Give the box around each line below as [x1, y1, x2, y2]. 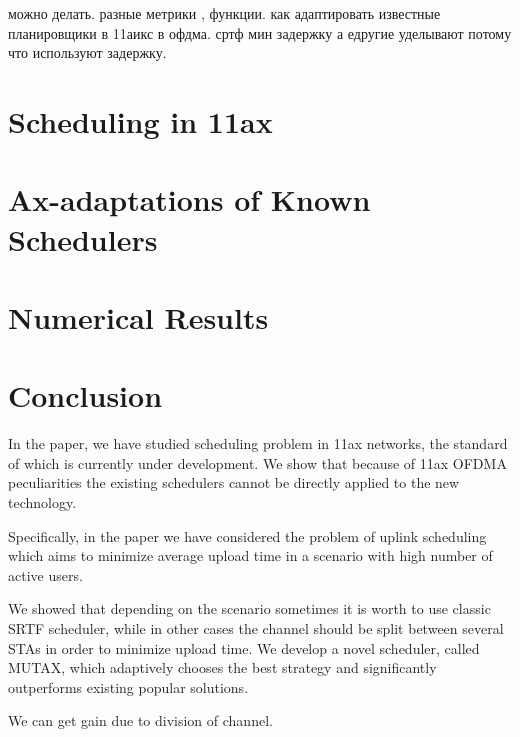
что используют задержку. [8, 42, 167, 63]
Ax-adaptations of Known [8, 179, 371, 220]
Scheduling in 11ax [8, 100, 273, 141]
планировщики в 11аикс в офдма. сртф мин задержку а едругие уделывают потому [8, 22, 512, 43]
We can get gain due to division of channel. [8, 710, 273, 731]
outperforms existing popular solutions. [8, 676, 249, 697]
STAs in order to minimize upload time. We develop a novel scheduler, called [8, 637, 480, 658]
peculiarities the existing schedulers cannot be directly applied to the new [8, 472, 460, 493]
